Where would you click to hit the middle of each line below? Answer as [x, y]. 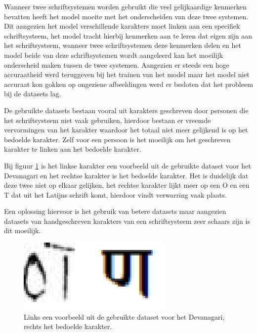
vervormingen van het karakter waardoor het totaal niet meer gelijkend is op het [126, 130]
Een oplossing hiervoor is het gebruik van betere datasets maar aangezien [115, 211]
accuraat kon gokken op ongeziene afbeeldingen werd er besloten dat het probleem [128, 84]
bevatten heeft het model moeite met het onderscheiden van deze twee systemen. [126, 16]
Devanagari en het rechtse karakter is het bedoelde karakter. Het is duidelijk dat [126, 175]
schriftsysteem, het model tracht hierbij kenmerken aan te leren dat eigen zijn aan [128, 35]
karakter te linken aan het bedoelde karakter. [73, 149]
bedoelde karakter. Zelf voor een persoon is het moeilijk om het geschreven [117, 139]
